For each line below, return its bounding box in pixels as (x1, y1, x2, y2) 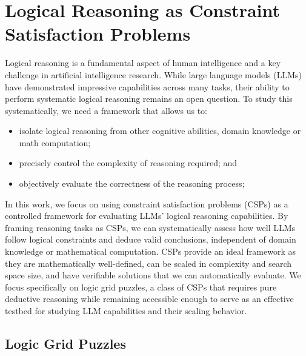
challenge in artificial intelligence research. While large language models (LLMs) (5, 68, 302, 81)
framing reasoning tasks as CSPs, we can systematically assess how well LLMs (5, 221, 296, 233)
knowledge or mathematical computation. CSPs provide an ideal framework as (5, 245, 296, 258)
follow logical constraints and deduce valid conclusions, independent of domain (5, 233, 296, 246)
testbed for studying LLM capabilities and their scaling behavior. (5, 304, 247, 317)
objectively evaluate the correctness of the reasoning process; (19, 177, 245, 190)
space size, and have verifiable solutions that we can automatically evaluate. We (5, 269, 301, 281)
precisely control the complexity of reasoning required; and (19, 156, 238, 169)
